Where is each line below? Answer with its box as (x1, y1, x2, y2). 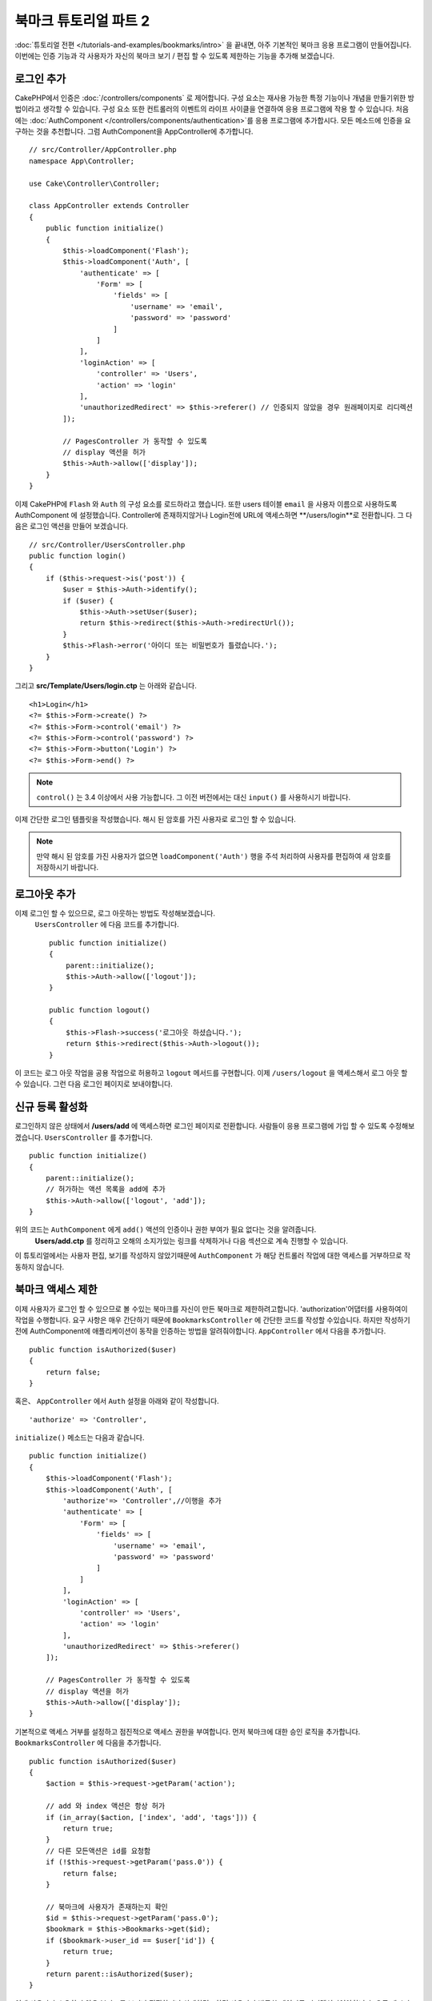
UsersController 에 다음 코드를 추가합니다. (34, 920, 179, 929)
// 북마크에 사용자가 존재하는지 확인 (45, 1902, 168, 1911)
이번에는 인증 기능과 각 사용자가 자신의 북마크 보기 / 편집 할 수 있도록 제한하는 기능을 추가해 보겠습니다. (14, 50, 335, 60)
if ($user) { (62, 596, 114, 605)
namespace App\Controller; (29, 156, 135, 166)
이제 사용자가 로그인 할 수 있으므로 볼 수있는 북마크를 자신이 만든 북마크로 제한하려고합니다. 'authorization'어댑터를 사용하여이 (14, 1304, 408, 1313)
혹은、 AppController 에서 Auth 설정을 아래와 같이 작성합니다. (14, 1397, 219, 1406)
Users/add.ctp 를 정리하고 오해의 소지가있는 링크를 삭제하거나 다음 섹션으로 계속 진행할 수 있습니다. (34, 1236, 348, 1245)
